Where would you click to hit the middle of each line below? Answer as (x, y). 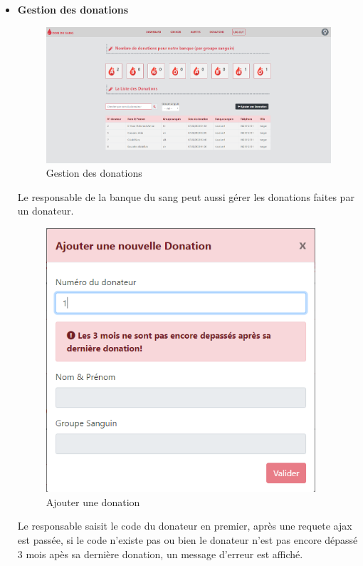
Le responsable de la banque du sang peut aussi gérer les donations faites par (186, 196)
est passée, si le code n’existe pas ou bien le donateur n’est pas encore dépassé (188, 540)
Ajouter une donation (93, 501)
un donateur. (46, 211)
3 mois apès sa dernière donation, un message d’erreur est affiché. (160, 554)
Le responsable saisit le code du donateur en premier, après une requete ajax (185, 526)
